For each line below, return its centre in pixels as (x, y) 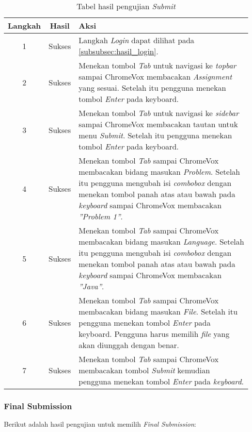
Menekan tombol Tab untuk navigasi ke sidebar (159, 113)
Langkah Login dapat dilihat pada (136, 40)
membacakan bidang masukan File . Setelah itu (158, 311)
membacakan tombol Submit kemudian (144, 370)
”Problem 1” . (101, 216)
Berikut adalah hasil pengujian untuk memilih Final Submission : (100, 424)
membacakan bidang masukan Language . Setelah (161, 241)
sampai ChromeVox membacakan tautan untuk (158, 124)
